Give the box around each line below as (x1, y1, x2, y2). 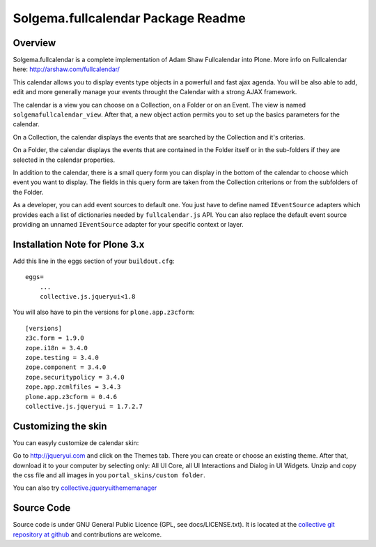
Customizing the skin (13, 420, 107, 432)
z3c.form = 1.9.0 (25, 334, 84, 342)
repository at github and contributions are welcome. (13, 530, 162, 539)
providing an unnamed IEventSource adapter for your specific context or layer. (13, 220, 244, 228)
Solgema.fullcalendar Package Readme (13, 10, 246, 26)
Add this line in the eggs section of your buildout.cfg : (13, 257, 175, 265)
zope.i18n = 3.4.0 (25, 344, 88, 352)
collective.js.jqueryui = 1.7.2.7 (25, 402, 143, 410)
